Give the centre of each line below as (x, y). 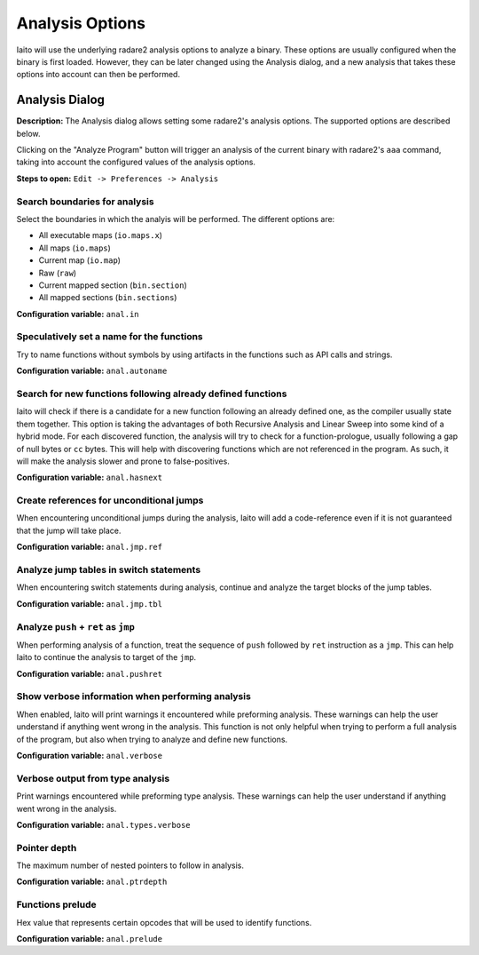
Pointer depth (47, 848)
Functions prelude (56, 904)
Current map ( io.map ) (80, 260)
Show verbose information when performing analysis (134, 696)
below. (28, 133)
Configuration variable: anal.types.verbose (103, 824)
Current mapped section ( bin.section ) (113, 285)
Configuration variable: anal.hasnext (90, 477)
